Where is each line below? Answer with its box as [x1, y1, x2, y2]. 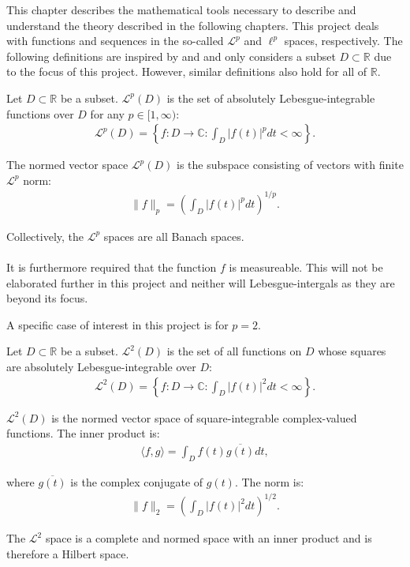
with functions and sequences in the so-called [6, 32, 224, 49]
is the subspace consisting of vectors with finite [177, 156, 404, 173]
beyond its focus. [6, 290, 88, 306]
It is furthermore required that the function [6, 259, 217, 276]
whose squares [318, 343, 386, 359]
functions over [6, 105, 74, 122]
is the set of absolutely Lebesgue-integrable [166, 89, 375, 106]
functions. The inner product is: [6, 425, 160, 441]
